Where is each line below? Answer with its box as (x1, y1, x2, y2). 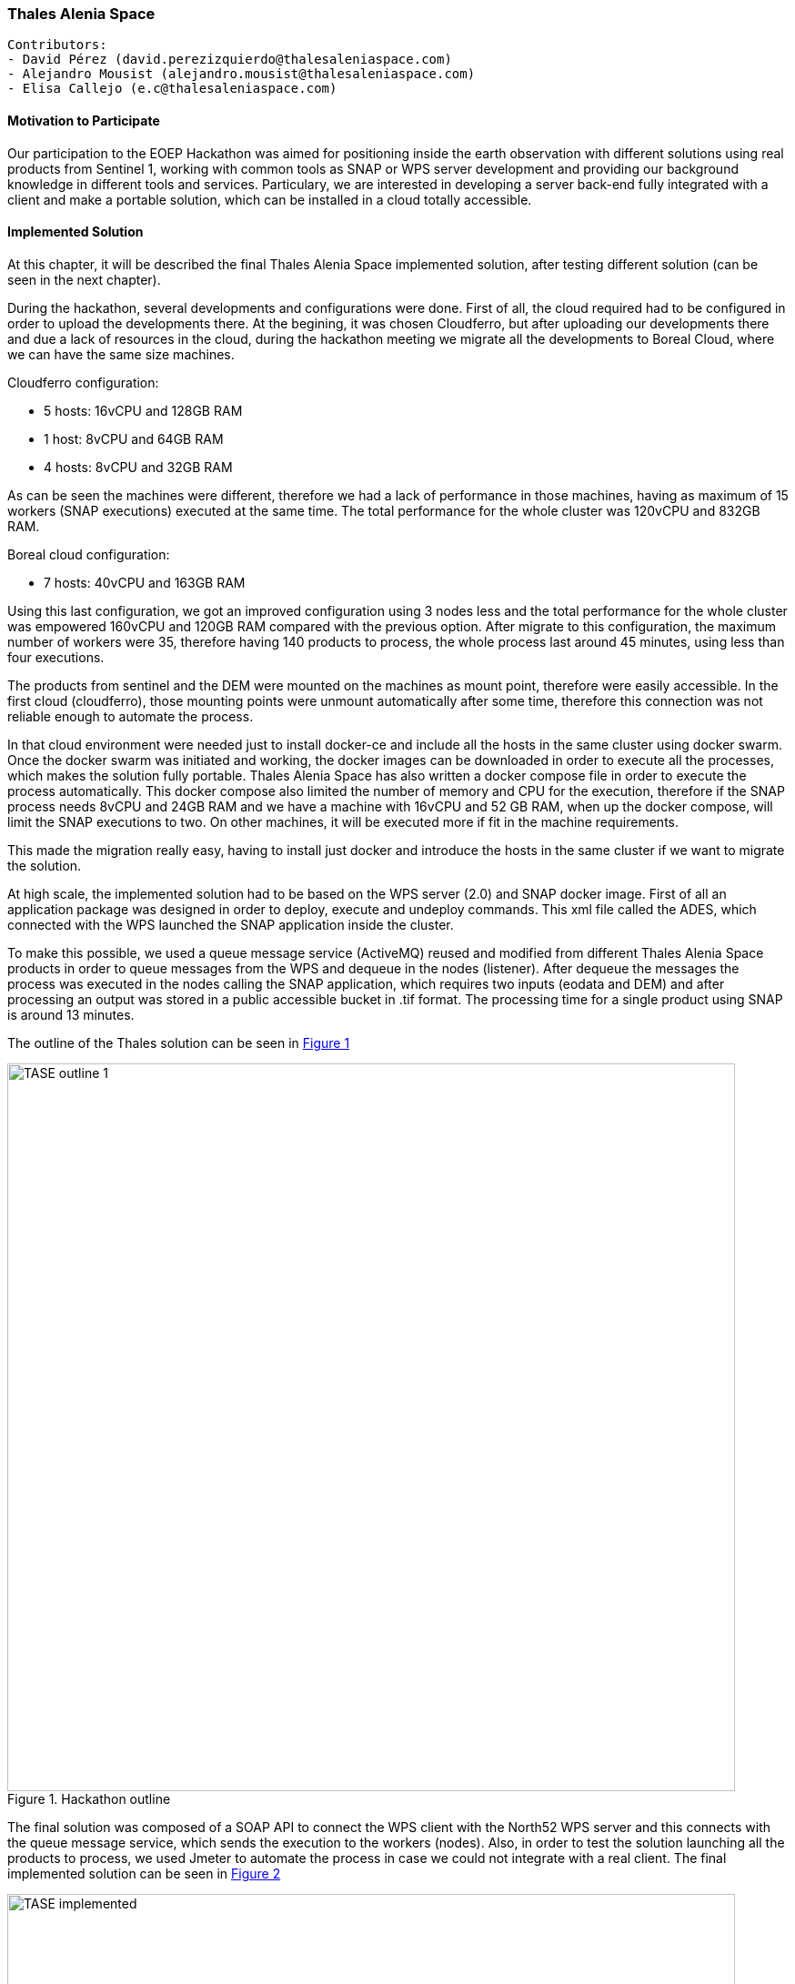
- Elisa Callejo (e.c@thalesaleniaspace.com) (7, 81, 337, 96)
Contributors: (7, 37, 107, 53)
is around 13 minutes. (7, 1006, 135, 1022)
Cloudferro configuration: (7, 374, 159, 390)
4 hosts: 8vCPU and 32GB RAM (44, 458, 233, 475)
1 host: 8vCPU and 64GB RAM (44, 430, 224, 447)
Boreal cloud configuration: (7, 546, 170, 562)
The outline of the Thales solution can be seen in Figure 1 (7, 1034, 350, 1051)
